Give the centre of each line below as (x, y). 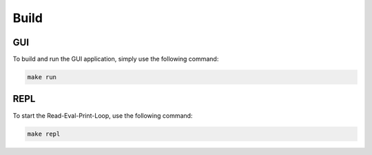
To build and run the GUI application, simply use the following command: (116, 59)
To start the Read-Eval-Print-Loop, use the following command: (103, 115)
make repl (44, 134)
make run (42, 77)
